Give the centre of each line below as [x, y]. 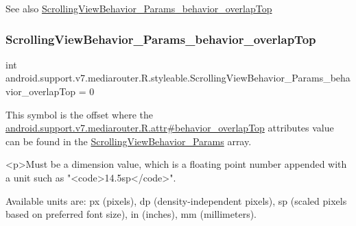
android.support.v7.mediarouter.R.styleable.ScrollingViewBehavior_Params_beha [178, 78]
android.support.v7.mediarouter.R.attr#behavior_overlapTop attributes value [170, 128]
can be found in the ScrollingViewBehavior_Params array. [129, 141]
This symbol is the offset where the [79, 114]
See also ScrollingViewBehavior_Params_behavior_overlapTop [139, 8]
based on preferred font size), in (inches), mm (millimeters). [131, 214]
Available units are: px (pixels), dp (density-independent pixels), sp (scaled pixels [176, 200]
